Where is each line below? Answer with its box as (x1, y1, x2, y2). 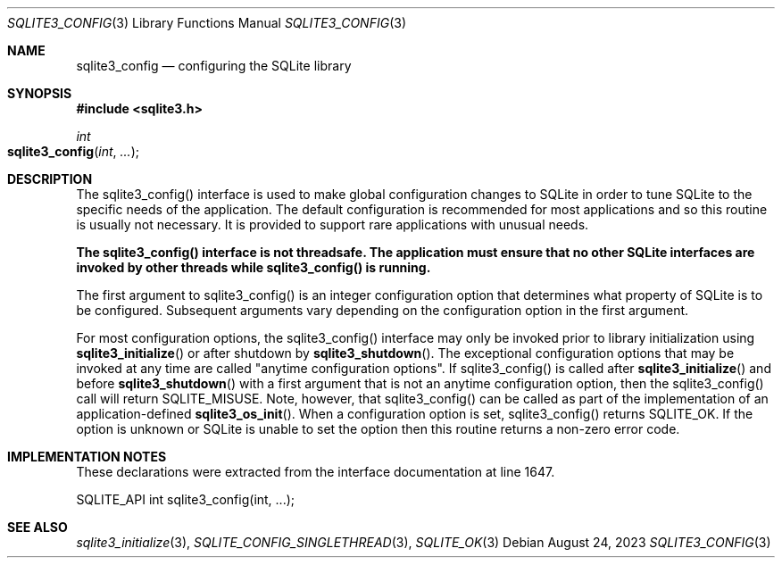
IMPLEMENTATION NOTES (7, 449, 167, 464)
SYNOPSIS (7, 86, 72, 101)
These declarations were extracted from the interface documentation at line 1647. (76, 464, 555, 479)
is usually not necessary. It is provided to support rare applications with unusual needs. (76, 217, 589, 232)
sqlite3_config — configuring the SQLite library (76, 58, 352, 73)
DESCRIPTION (7, 171, 93, 187)
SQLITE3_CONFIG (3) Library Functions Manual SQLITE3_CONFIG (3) (7, 15, 406, 30)
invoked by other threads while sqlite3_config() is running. (76, 260, 431, 275)
